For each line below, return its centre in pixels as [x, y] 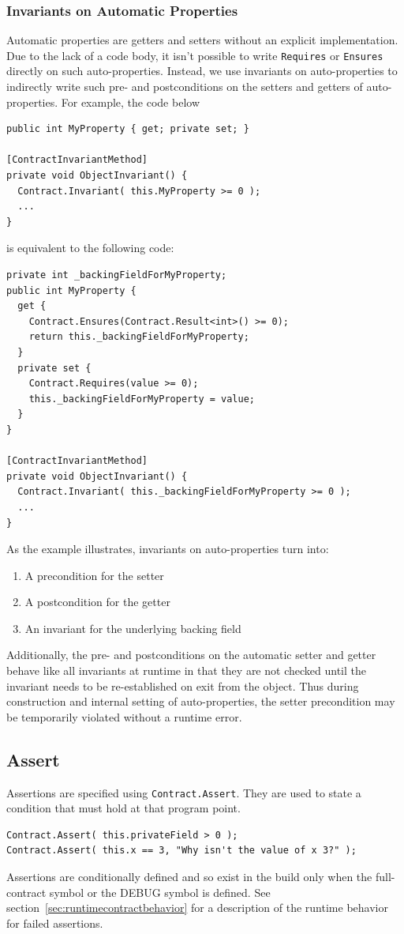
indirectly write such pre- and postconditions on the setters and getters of [185, 87]
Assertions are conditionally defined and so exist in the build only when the [189, 877]
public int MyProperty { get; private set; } [128, 129]
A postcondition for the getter [97, 602]
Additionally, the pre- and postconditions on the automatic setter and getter [191, 655]
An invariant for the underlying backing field [133, 628]
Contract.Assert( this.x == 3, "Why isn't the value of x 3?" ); [181, 851]
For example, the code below [130, 102]
